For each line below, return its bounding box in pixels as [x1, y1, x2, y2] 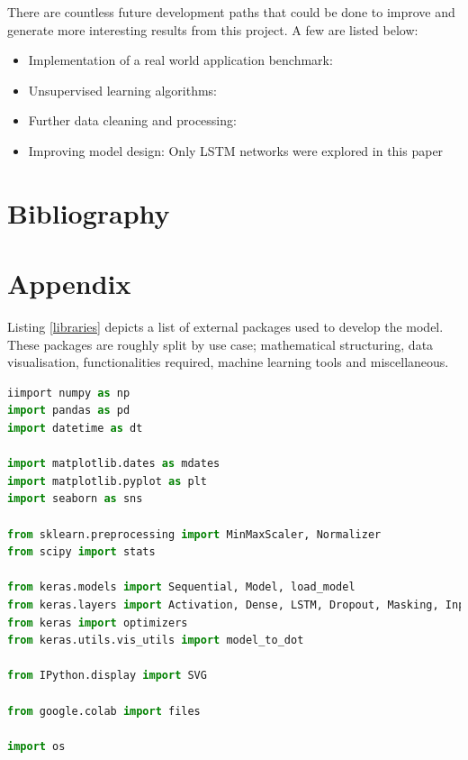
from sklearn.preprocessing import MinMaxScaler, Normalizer [7, 527, 382, 541]
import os [7, 739, 66, 753]
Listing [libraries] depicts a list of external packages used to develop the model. [7, 317, 444, 336]
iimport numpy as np [7, 386, 130, 399]
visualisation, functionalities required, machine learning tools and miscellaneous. [7, 353, 449, 371]
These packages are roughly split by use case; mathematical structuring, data [7, 334, 434, 353]
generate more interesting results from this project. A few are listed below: [7, 20, 418, 39]
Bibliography [7, 194, 170, 231]
